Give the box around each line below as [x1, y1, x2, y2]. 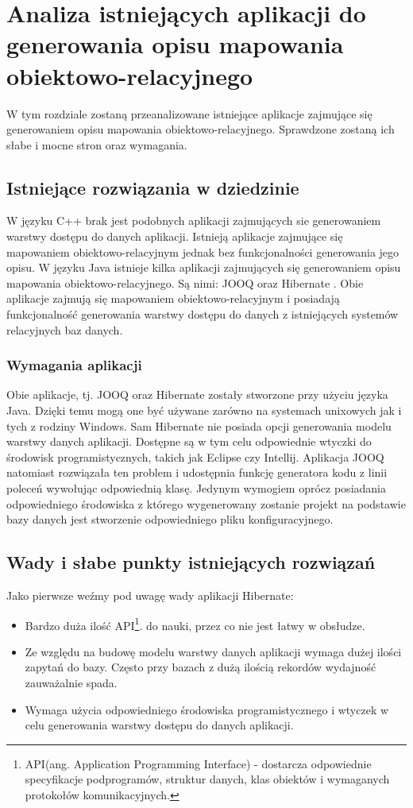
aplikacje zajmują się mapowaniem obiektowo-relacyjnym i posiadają [6, 290, 340, 307]
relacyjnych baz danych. [6, 321, 123, 338]
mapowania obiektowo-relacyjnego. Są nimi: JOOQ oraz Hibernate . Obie [6, 274, 364, 291]
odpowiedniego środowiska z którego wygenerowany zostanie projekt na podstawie [6, 495, 406, 512]
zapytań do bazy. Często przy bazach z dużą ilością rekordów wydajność [25, 659, 376, 675]
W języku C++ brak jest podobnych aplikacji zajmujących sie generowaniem [6, 212, 381, 229]
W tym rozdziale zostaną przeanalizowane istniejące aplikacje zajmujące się [6, 105, 372, 122]
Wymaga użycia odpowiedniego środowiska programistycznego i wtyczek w [25, 701, 389, 717]
